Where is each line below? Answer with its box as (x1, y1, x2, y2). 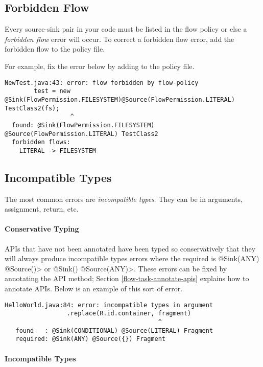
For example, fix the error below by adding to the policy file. (5, 60, 195, 71)
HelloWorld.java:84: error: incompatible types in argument (5, 301, 213, 309)
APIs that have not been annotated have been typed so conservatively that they (5, 243, 256, 254)
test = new (34, 87, 70, 95)
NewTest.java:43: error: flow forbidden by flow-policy (5, 79, 199, 86)
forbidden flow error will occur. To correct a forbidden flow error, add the (5, 33, 234, 44)
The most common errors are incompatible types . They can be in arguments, (5, 193, 243, 204)
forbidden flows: (12, 139, 70, 146)
